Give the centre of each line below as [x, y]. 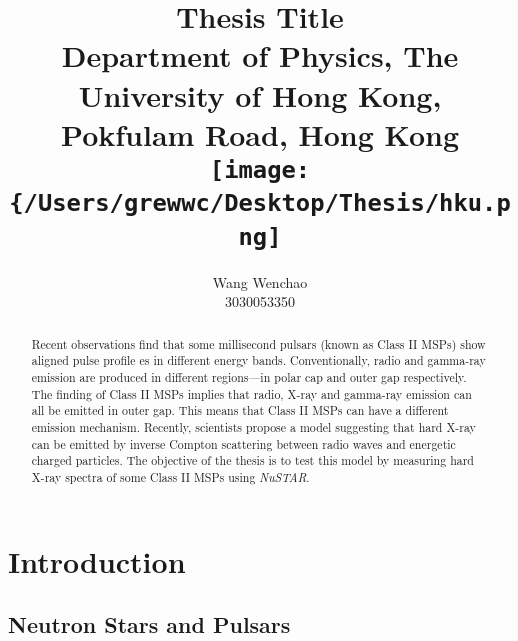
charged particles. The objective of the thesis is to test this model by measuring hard [252, 460]
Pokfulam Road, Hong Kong [260, 133]
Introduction [97, 560]
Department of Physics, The [260, 55]
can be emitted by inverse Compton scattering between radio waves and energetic [243, 443]
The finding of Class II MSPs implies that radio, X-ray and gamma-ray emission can [251, 393]
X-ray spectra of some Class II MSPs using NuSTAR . [170, 476]
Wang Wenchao [260, 281]
